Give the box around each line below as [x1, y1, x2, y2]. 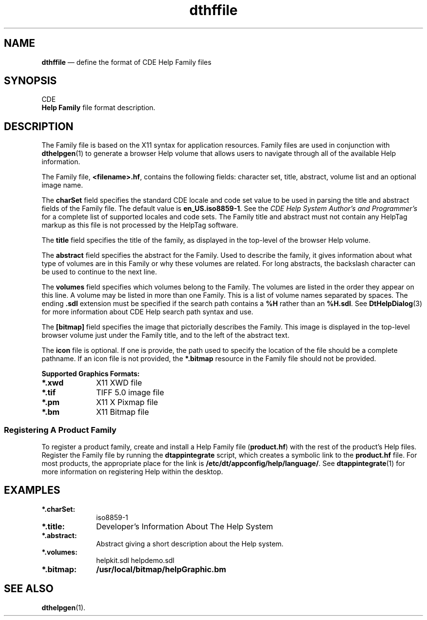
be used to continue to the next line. [41, 268, 157, 276]
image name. [41, 181, 83, 190]
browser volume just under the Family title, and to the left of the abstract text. [41, 331, 290, 340]
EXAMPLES [4, 484, 60, 497]
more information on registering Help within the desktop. [41, 467, 223, 476]
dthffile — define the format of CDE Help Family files [41, 58, 212, 66]
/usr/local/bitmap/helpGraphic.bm [96, 564, 226, 574]
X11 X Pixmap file [96, 397, 158, 407]
